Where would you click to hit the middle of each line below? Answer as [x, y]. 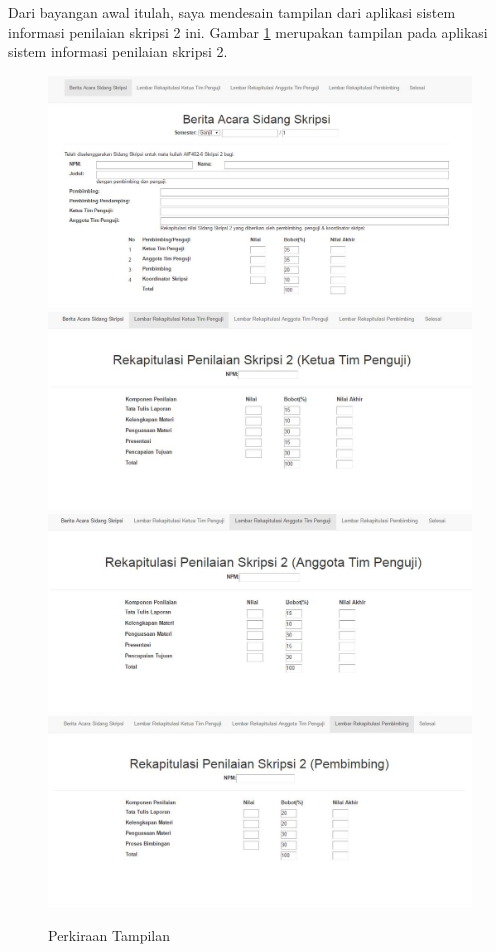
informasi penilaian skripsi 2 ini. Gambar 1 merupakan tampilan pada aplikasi [248, 31]
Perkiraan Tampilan [109, 934]
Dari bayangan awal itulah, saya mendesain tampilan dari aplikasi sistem [232, 12]
